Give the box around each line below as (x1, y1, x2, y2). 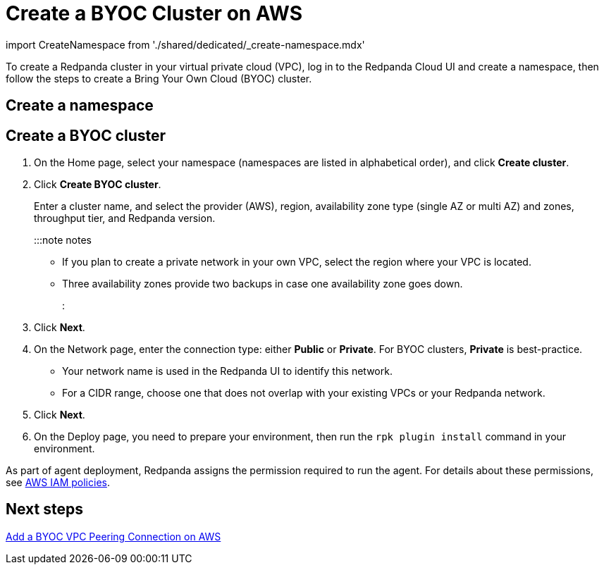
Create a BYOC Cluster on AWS (6, 1, 302, 25)
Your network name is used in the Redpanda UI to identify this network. (62, 365, 393, 378)
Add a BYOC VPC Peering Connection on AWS (6, 530, 221, 543)
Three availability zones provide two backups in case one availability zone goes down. (62, 278, 463, 290)
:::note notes (34, 234, 92, 247)
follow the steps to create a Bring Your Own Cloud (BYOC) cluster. (6, 72, 312, 85)
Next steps (6, 500, 83, 519)
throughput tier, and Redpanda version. (34, 212, 216, 225)
